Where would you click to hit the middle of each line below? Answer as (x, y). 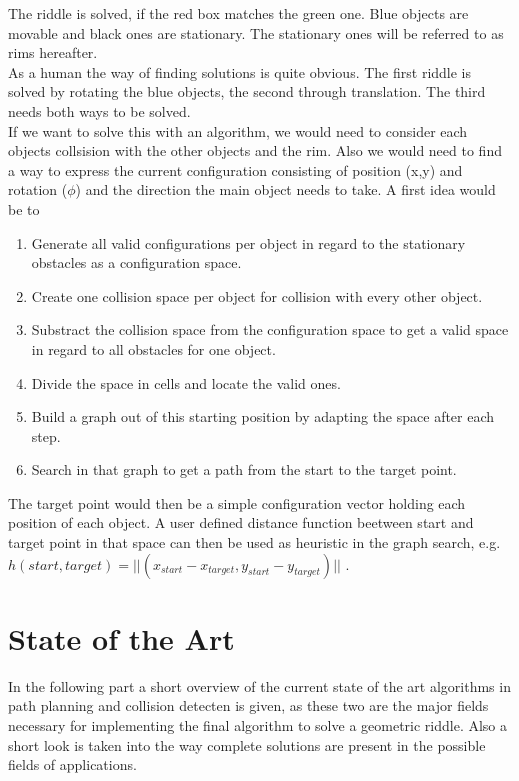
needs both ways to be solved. (99, 110)
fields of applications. (72, 764)
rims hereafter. (53, 52)
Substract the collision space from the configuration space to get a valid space (270, 329)
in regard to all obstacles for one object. (153, 348)
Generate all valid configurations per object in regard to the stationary (248, 242)
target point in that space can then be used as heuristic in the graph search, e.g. (254, 542)
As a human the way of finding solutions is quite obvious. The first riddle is (240, 71)
